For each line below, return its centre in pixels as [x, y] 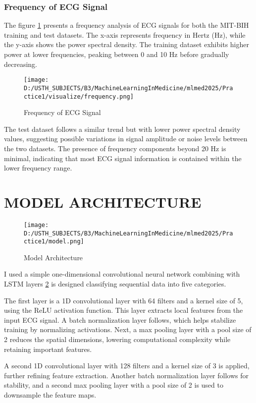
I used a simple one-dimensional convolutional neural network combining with [122, 274]
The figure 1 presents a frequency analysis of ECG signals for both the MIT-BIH [127, 25]
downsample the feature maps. [50, 394]
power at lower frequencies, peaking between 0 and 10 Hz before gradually [117, 54]
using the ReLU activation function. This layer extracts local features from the [124, 310]
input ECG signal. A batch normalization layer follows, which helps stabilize [120, 319]
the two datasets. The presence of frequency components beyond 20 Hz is [115, 148]
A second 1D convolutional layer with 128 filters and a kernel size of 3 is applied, [127, 366]
